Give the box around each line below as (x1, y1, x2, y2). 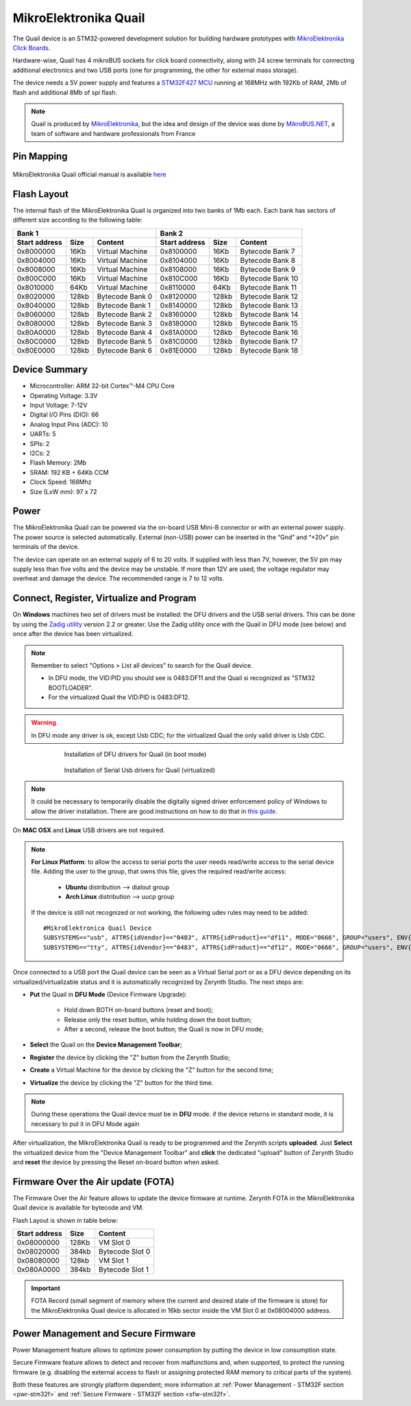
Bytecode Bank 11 (240, 282, 297, 292)
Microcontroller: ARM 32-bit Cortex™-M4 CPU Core (29, 382, 175, 390)
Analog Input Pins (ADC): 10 (29, 420, 109, 428)
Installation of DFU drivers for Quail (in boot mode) (64, 750, 207, 758)
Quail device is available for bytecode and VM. (12, 1204, 144, 1212)
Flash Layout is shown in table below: (12, 1216, 119, 1224)
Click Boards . (12, 43, 51, 51)
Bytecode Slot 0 (98, 1247, 151, 1256)
